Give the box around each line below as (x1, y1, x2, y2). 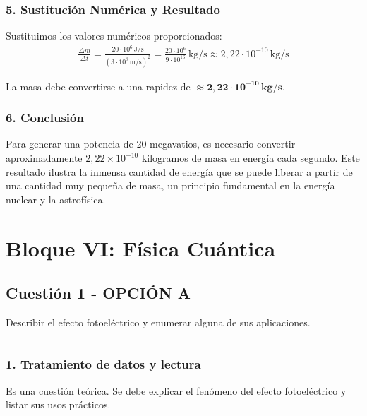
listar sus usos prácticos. (6, 397, 111, 412)
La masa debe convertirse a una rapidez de (6, 78, 191, 93)
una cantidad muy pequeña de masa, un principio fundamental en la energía (6, 178, 335, 193)
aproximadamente (6, 150, 83, 165)
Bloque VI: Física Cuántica (6, 233, 276, 262)
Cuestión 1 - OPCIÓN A (6, 282, 191, 304)
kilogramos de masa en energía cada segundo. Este (141, 150, 360, 165)
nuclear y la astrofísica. (6, 191, 106, 206)
